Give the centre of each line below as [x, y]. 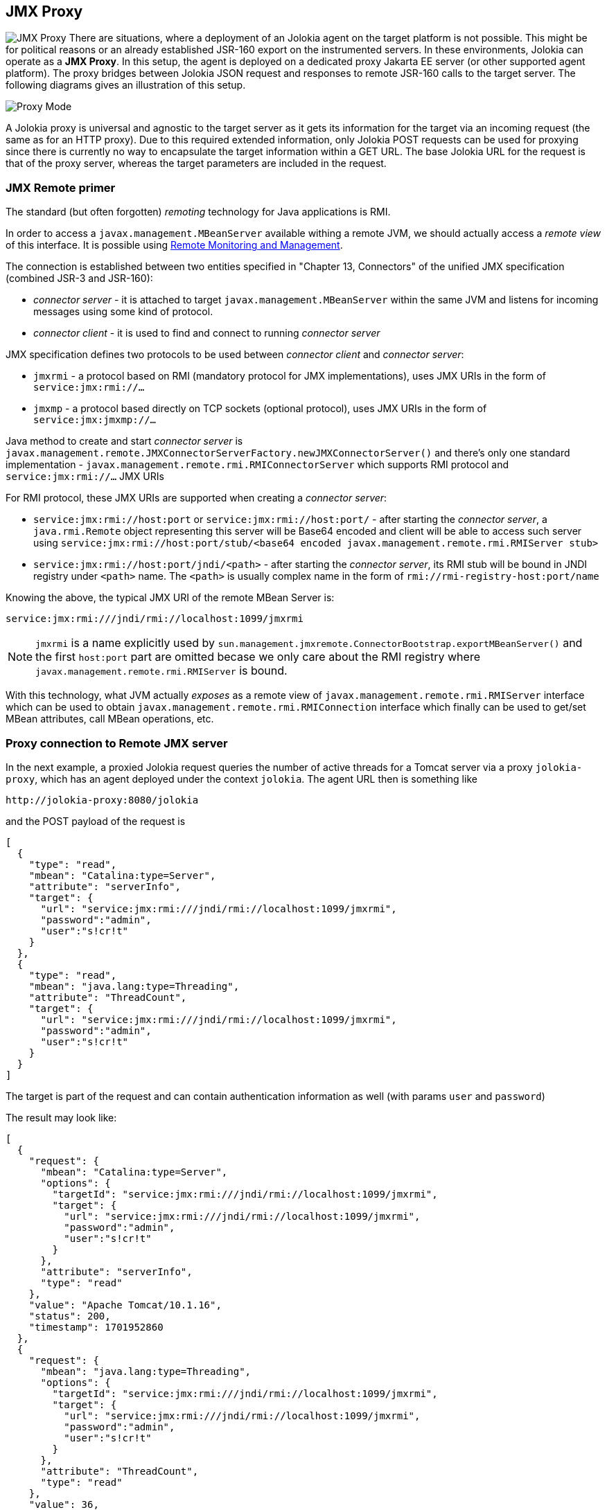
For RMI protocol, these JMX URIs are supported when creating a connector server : [196, 498]
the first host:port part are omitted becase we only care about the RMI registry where [258, 657]
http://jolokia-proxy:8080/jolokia [102, 800]
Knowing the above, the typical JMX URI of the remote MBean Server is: [170, 598]
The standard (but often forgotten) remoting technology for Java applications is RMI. [198, 212]
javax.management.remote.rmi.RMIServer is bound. [161, 671]
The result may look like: [61, 1117]
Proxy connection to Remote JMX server [117, 743]
